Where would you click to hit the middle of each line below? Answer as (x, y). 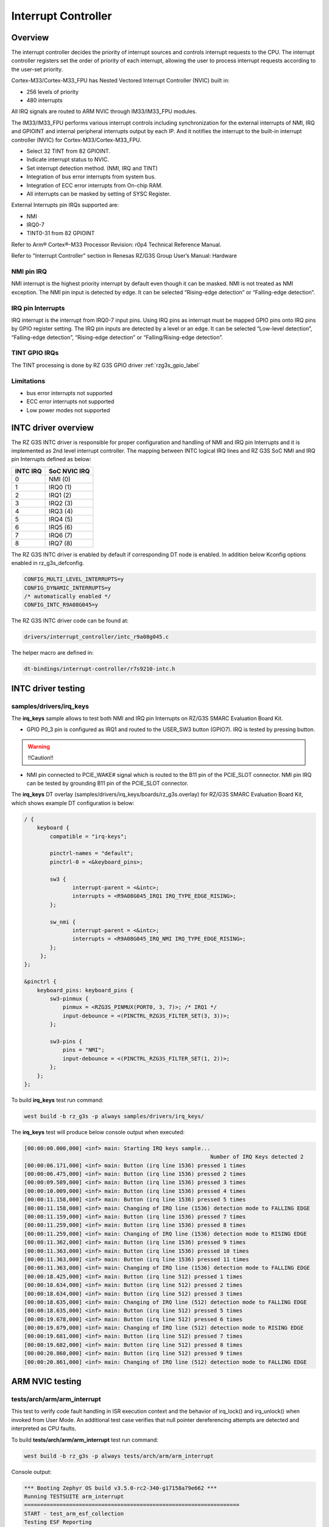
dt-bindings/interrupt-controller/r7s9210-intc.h (100, 669)
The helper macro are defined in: (52, 653)
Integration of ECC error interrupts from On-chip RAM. (94, 185)
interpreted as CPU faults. (44, 1429)
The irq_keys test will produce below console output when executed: (98, 1132)
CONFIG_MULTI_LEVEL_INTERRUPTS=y (74, 579)
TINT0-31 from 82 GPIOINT (61, 233)
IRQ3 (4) (61, 511)
